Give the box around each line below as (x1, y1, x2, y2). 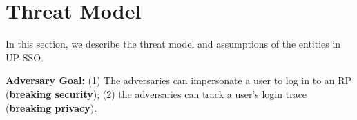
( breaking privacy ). (6, 100, 97, 114)
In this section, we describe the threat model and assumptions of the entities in (6, 37, 341, 51)
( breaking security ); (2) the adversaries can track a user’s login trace (6, 86, 307, 101)
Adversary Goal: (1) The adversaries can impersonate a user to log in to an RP (6, 73, 352, 88)
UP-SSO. (6, 50, 44, 64)
